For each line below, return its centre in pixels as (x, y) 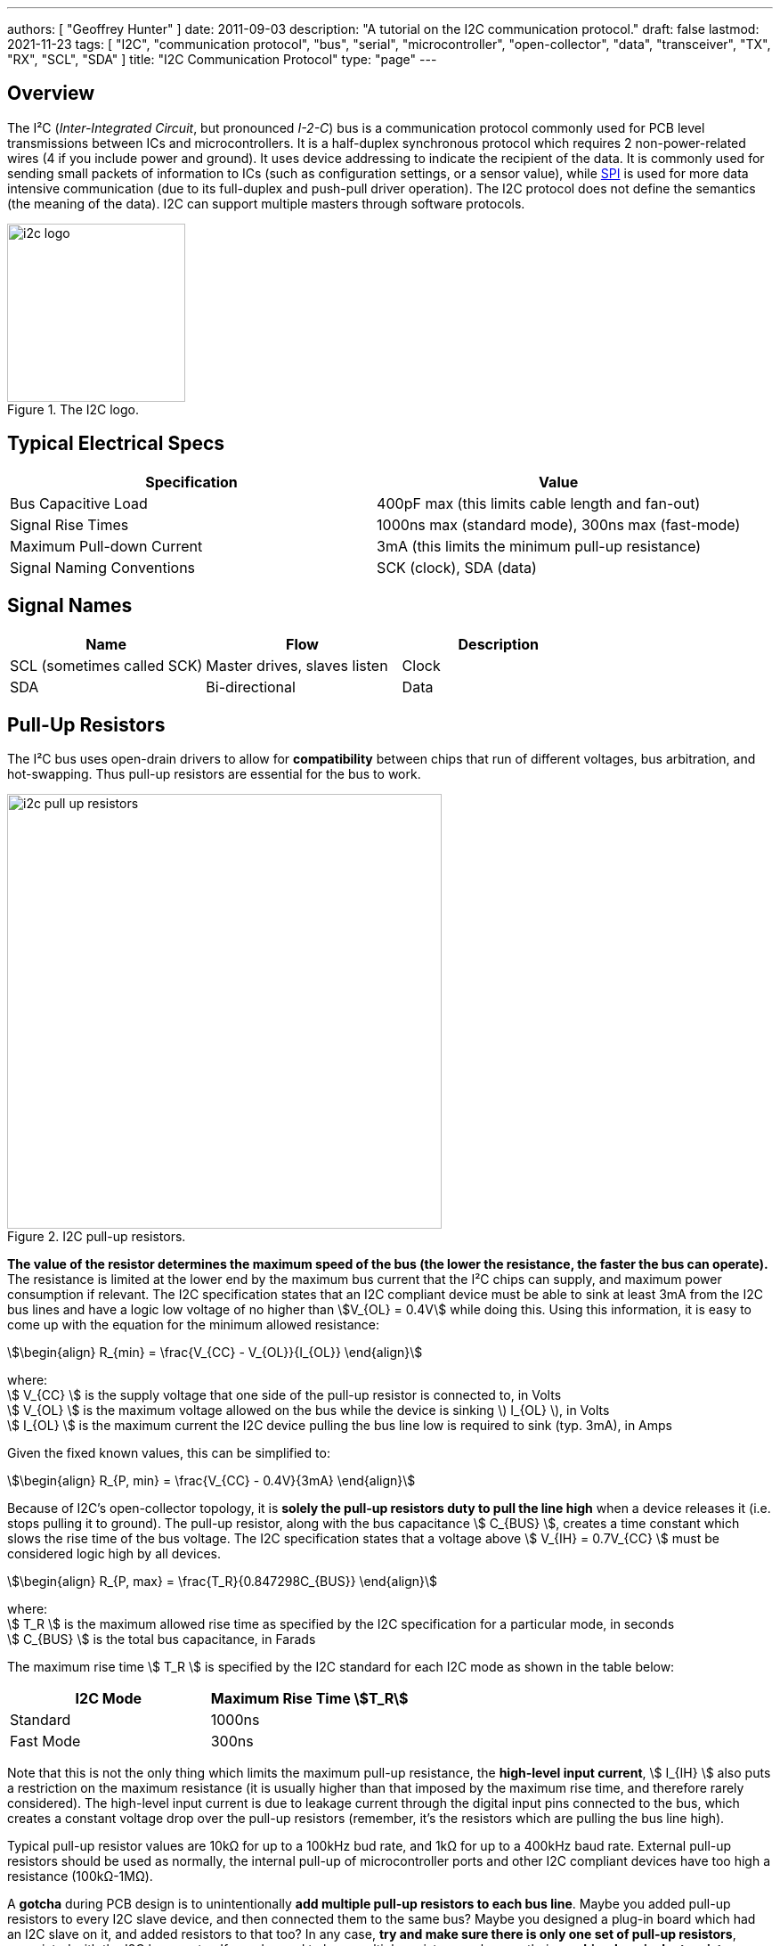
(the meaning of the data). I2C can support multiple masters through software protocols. (266, 203)
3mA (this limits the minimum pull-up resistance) (539, 546)
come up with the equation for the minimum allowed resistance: (193, 1325)
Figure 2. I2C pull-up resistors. (97, 1237)
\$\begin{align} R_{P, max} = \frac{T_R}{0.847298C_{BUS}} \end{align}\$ (223, 1582)
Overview (51, 94)
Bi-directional (251, 687)
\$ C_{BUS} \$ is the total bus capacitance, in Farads (162, 1639)
